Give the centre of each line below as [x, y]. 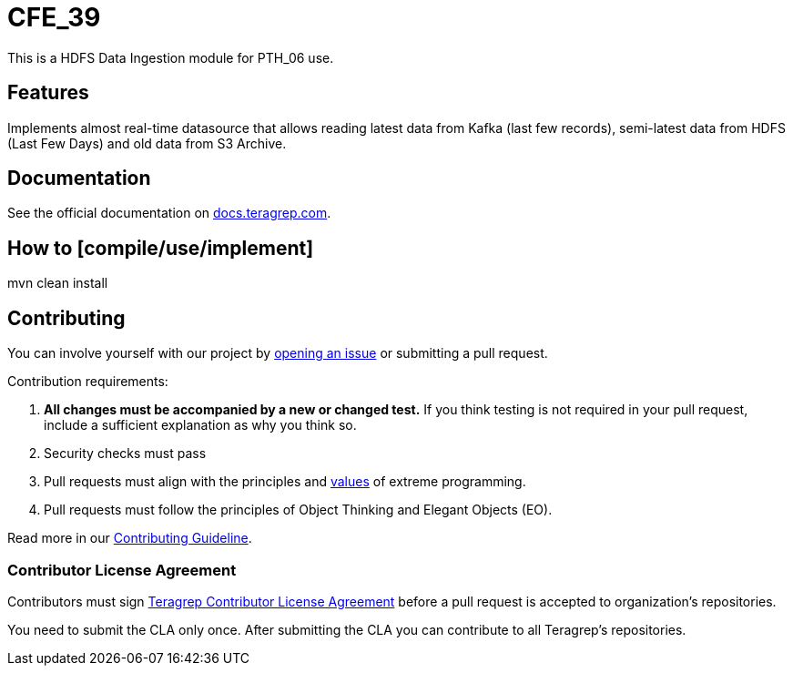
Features [48, 93]
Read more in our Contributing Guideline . [130, 538]
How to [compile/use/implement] [161, 248]
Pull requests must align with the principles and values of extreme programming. [285, 482]
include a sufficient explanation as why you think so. [200, 425]
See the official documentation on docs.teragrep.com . [169, 213]
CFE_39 [54, 17]
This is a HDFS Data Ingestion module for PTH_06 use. [171, 57]
